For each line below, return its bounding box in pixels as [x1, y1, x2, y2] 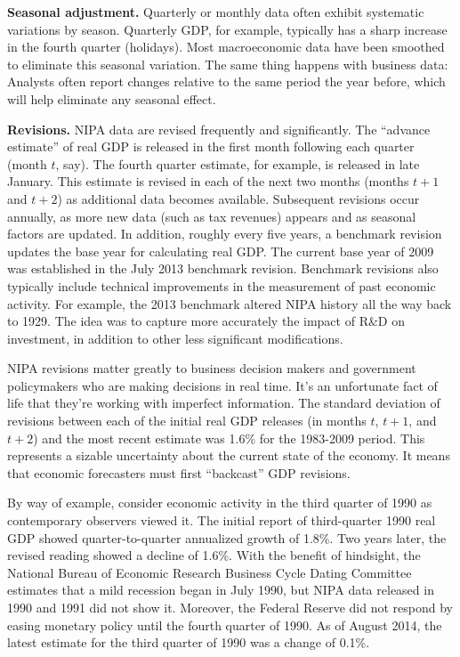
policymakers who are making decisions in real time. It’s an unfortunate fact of [7, 376, 438, 394]
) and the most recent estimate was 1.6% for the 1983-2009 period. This [33, 428, 425, 447]
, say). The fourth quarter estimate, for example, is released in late [55, 154, 420, 173]
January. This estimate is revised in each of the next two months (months [7, 172, 409, 191]
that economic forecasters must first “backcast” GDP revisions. [7, 463, 351, 482]
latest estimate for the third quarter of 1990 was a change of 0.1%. [7, 633, 370, 652]
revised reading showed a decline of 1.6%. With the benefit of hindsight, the [7, 546, 421, 564]
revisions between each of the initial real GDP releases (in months [7, 411, 367, 430]
